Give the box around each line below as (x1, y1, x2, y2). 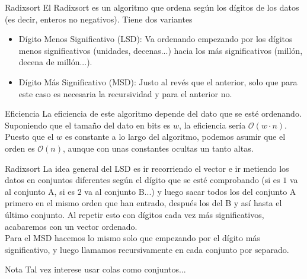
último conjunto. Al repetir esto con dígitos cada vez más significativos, (5, 208, 264, 220)
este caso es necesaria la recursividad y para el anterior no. (18, 87, 232, 100)
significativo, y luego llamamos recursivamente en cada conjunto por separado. (5, 243, 289, 255)
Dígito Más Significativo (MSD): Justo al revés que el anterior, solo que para (18, 75, 298, 88)
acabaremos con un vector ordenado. (5, 220, 137, 232)
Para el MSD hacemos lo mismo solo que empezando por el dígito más (5, 232, 260, 244)
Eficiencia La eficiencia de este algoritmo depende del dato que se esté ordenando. (5, 107, 302, 120)
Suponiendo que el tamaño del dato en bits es (5, 118, 171, 131)
